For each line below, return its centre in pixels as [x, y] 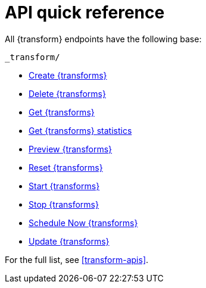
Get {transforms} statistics [80, 130]
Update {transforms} [69, 241]
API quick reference [85, 12]
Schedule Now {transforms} [83, 223]
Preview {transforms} [71, 149]
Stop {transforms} [64, 204]
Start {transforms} [64, 186]
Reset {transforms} [66, 167]
